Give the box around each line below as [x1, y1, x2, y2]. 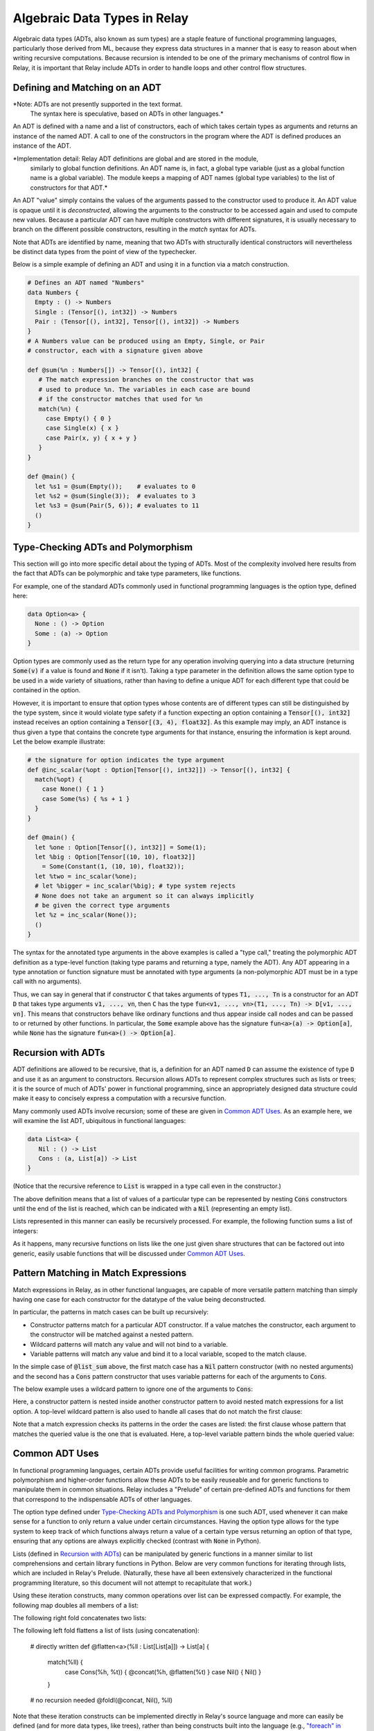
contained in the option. [12, 686, 81, 694]
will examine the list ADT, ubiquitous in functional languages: [12, 1117, 186, 1125]
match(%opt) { [35, 775, 83, 783]
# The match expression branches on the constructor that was [38, 376, 254, 384]
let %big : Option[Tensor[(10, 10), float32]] [35, 853, 196, 861]
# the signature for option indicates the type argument [27, 756, 225, 764]
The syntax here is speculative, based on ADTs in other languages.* [30, 109, 224, 118]
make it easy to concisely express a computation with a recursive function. [12, 1094, 226, 1102]
